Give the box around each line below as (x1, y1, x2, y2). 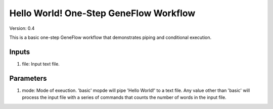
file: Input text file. (22, 61, 60, 67)
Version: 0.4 (9, 25, 35, 31)
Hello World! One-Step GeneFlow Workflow (9, 8, 196, 19)
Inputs (9, 47, 30, 56)
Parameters (9, 74, 47, 83)
